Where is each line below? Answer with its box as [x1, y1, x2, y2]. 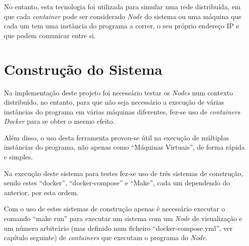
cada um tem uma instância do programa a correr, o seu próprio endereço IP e [4, 21, 239, 31]
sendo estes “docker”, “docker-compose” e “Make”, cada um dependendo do [4, 178, 230, 188]
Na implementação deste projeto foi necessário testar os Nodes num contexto [4, 87, 233, 97]
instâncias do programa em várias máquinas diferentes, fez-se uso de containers [4, 106, 240, 116]
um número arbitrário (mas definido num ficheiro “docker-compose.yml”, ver [4, 223, 233, 233]
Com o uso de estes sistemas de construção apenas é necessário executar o [4, 203, 225, 214]
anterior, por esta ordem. [4, 187, 79, 197]
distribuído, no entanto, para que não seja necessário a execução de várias [4, 97, 224, 107]
